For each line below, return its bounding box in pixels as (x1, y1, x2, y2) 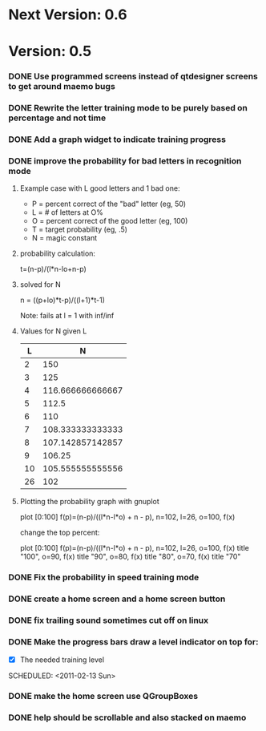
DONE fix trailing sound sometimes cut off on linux (8, 615, 209, 626)
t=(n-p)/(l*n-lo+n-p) (19, 265, 87, 274)
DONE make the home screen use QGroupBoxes (8, 691, 199, 702)
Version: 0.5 (8, 42, 92, 61)
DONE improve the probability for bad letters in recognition (8, 155, 242, 167)
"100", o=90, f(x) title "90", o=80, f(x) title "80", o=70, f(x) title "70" (19, 551, 241, 562)
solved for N (19, 280, 62, 289)
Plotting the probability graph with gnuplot (19, 497, 160, 507)
